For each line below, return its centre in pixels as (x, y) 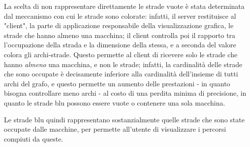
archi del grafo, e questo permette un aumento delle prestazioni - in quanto (117, 83)
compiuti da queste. (34, 138)
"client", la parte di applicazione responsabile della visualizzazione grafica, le (119, 25)
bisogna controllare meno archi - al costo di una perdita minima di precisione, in (125, 93)
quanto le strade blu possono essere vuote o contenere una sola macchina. (115, 102)
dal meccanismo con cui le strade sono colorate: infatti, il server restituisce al (120, 16)
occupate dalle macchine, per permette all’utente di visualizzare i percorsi (115, 129)
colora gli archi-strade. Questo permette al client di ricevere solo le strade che (121, 54)
